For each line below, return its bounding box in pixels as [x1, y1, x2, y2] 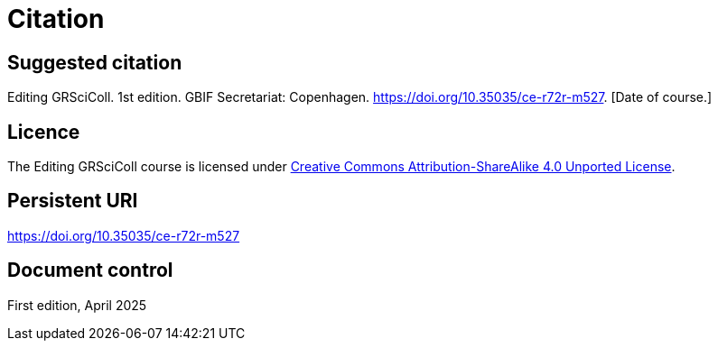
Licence [7, 120, 80, 143]
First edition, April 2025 [7, 297, 147, 313]
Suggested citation [7, 50, 182, 74]
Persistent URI [7, 189, 138, 213]
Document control [7, 259, 173, 282]
